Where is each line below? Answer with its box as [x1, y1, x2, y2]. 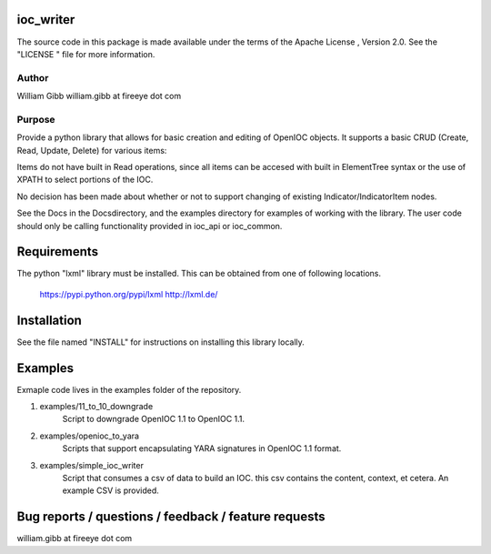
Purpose [16, 113, 55, 126]
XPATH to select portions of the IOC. [16, 174, 154, 186]
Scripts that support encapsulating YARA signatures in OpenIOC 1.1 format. [62, 443, 342, 454]
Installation [16, 312, 82, 327]
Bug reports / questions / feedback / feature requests [16, 509, 326, 525]
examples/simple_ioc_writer [39, 459, 145, 470]
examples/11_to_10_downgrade [39, 401, 154, 412]
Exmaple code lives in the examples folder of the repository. [16, 384, 242, 395]
